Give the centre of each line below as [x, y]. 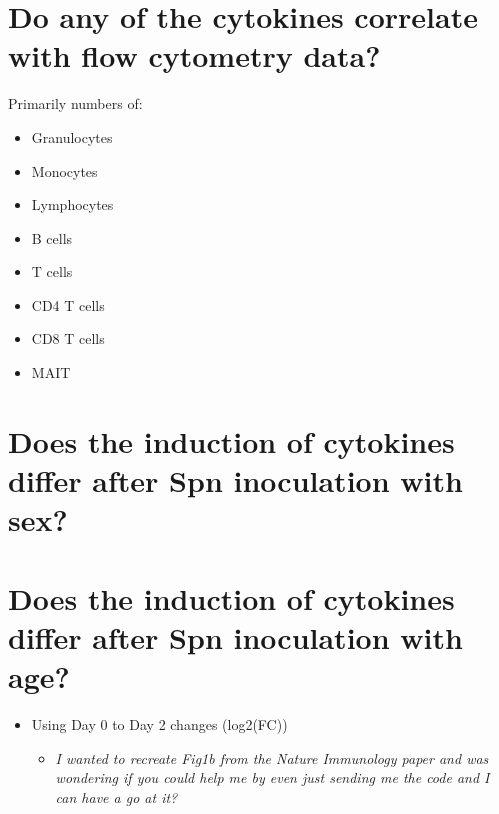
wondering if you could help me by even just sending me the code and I [272, 777]
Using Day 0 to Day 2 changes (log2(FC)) [159, 723]
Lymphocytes [72, 204]
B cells [52, 237]
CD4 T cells [68, 304]
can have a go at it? [116, 796]
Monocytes [64, 170]
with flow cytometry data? [194, 55]
